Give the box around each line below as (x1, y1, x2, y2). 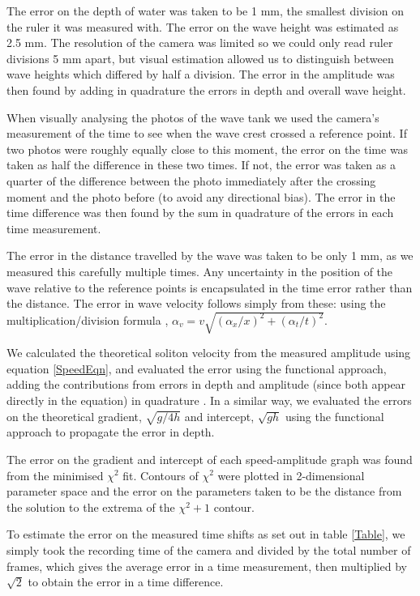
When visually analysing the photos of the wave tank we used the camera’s (6, 109, 379, 126)
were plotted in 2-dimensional (217, 466, 365, 483)
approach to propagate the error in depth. (6, 424, 215, 441)
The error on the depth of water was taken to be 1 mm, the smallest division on (6, 2, 405, 19)
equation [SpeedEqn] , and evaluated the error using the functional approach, (6, 360, 387, 377)
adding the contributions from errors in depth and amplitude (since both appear (6, 376, 406, 393)
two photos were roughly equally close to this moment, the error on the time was (6, 140, 409, 157)
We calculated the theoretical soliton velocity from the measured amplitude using (6, 344, 411, 361)
